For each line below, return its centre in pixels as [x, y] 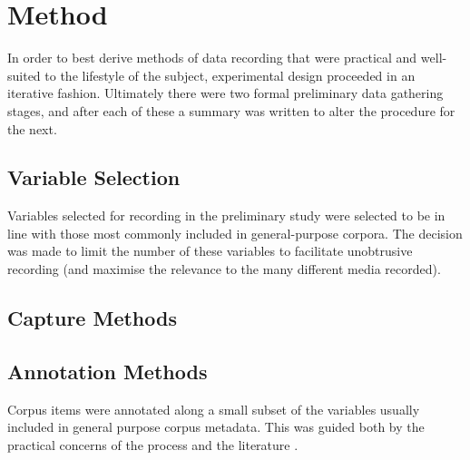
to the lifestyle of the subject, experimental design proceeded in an [230, 75]
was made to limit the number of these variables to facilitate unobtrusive [210, 251]
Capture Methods [92, 318]
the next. [32, 128]
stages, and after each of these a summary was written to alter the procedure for [231, 110]
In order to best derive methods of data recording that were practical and [212, 58]
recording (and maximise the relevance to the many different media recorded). [224, 269]
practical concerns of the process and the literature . [153, 444]
